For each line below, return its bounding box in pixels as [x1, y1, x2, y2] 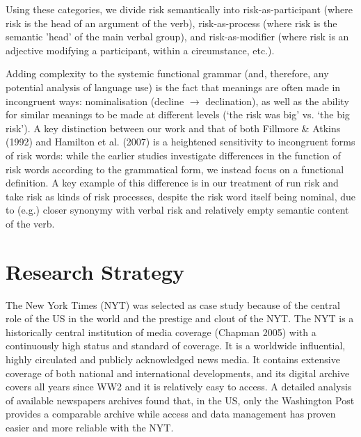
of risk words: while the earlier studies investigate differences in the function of [6, 148, 341, 162]
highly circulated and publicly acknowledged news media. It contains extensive [6, 352, 340, 366]
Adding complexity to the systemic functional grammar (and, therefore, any [6, 66, 329, 81]
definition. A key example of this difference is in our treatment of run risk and [6, 175, 339, 190]
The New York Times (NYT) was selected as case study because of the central [6, 297, 340, 312]
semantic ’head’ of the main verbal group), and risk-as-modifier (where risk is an [6, 29, 349, 44]
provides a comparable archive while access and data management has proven [6, 406, 336, 421]
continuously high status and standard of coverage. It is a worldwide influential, [6, 338, 346, 353]
